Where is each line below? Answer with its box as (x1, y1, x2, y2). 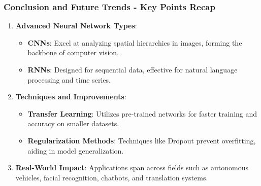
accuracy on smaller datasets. (27, 118, 119, 129)
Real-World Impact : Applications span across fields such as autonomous (15, 162, 249, 173)
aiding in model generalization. (27, 145, 124, 156)
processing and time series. (27, 74, 111, 85)
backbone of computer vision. (27, 47, 119, 58)
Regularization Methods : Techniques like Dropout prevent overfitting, (27, 135, 256, 145)
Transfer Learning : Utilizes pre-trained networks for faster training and (27, 108, 257, 119)
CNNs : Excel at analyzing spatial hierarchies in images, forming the (27, 37, 242, 48)
